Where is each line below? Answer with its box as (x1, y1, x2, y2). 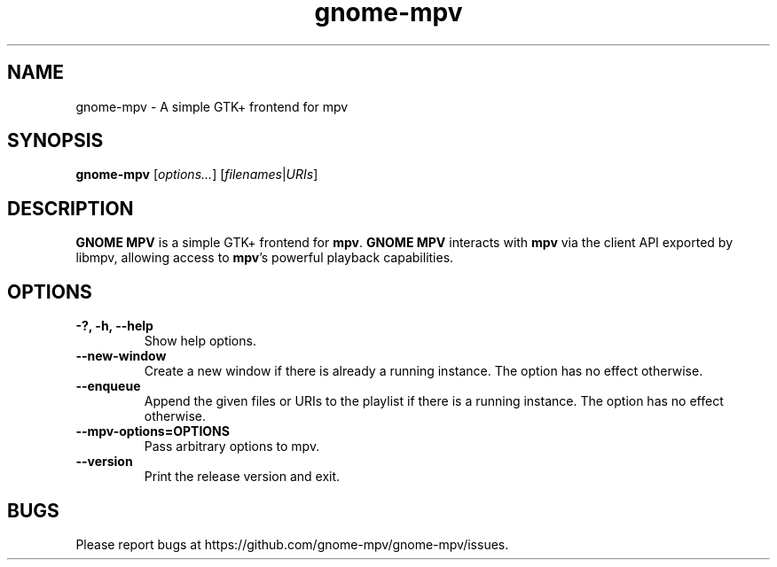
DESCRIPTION (7, 197, 134, 220)
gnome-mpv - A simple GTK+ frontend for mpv (75, 98, 349, 114)
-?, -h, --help (75, 318, 153, 334)
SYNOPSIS (7, 129, 104, 152)
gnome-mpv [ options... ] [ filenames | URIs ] (75, 167, 318, 183)
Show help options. (144, 333, 256, 349)
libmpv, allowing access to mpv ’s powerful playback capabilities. (75, 250, 454, 266)
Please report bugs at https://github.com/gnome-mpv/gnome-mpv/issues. (75, 536, 509, 552)
